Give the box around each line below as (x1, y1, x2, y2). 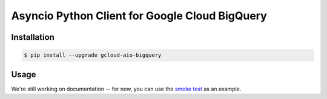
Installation (11, 32, 54, 42)
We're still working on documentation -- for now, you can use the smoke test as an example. (11, 85, 242, 92)
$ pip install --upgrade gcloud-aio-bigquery (24, 52, 162, 59)
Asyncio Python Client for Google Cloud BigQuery (11, 9, 268, 22)
